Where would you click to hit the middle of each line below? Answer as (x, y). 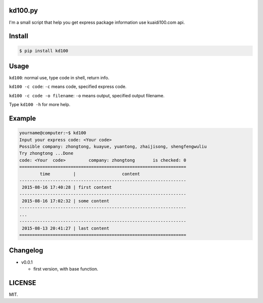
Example (22, 118)
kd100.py (24, 10)
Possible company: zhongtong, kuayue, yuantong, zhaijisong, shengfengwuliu (113, 146)
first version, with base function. (66, 269)
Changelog (26, 250)
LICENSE (23, 283)
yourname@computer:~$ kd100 (53, 133)
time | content (90, 174)
